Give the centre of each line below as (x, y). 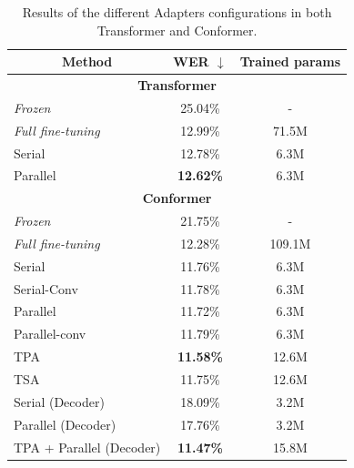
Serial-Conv (46, 288)
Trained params (290, 61)
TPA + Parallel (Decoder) (87, 447)
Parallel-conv (50, 334)
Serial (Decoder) (59, 401)
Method (87, 61)
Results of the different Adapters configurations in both (177, 12)
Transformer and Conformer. (177, 30)
